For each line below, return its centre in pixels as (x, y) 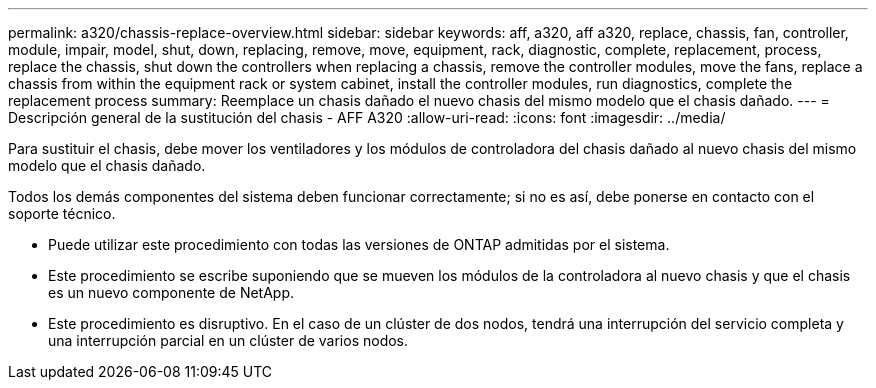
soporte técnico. (62, 213)
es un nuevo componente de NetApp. (171, 292)
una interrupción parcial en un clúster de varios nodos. (228, 340)
